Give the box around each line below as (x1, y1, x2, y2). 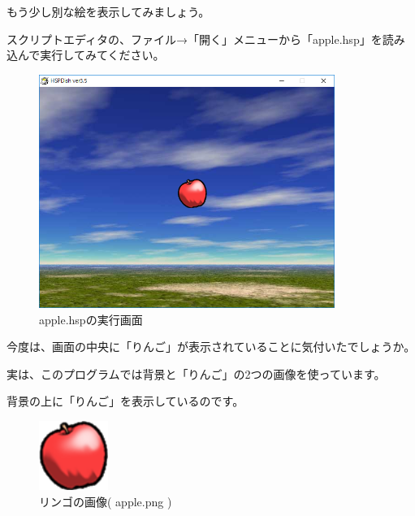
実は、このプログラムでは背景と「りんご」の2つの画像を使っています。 (6, 365, 386, 382)
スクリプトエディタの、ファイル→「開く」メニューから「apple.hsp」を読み (6, 30, 405, 47)
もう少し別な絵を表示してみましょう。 (6, 3, 210, 20)
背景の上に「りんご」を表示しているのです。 (6, 392, 244, 410)
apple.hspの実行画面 (39, 310, 143, 327)
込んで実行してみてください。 (6, 46, 165, 63)
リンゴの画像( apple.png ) (39, 492, 172, 509)
